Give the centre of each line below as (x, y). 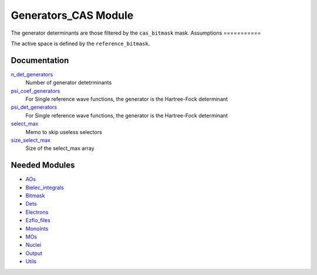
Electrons (37, 212)
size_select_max (31, 140)
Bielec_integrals (45, 187)
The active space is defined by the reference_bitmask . (80, 43)
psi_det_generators (34, 107)
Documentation (40, 60)
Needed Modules (43, 165)
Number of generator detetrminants (69, 83)
